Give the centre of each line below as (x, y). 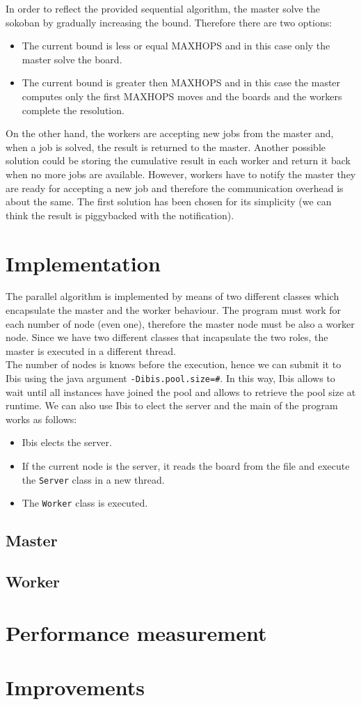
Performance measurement (136, 632)
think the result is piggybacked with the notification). (120, 215)
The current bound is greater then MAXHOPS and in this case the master (181, 82)
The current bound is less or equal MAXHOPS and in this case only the (176, 46)
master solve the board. (72, 59)
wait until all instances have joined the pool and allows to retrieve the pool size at (181, 391)
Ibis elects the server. (67, 442)
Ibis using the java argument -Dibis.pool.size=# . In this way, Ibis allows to (170, 378)
